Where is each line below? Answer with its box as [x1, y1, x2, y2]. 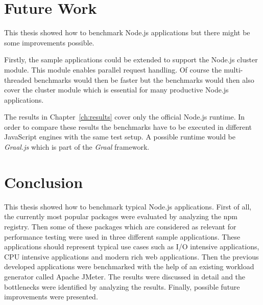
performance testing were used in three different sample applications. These [4, 231, 241, 242]
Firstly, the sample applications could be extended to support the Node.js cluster [4, 54, 258, 65]
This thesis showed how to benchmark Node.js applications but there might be [4, 27, 250, 38]
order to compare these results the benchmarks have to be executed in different [4, 121, 252, 132]
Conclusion [4, 171, 83, 192]
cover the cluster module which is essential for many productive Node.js [4, 84, 229, 95]
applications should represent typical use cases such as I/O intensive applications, [4, 241, 259, 252]
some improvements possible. [4, 37, 94, 48]
